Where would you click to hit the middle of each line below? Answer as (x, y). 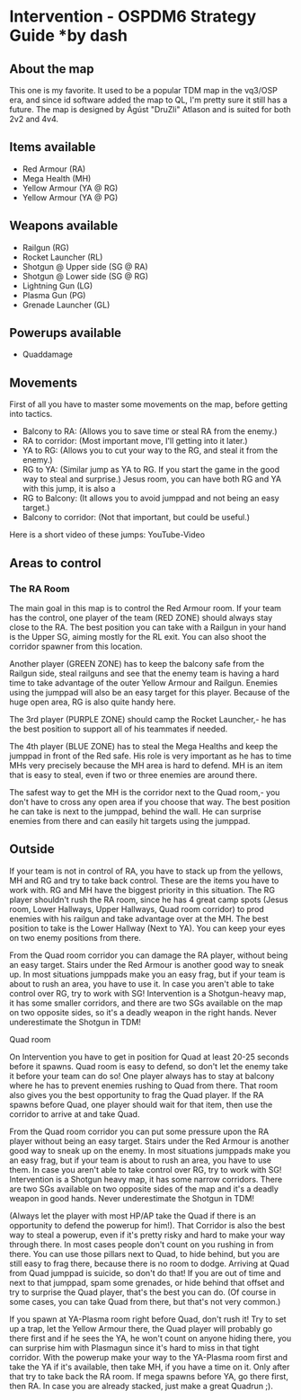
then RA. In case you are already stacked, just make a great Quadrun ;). (142, 1386)
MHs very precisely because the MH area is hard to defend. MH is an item (146, 765)
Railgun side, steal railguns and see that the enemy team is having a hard (144, 673)
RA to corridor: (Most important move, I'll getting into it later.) (135, 441)
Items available (53, 147)
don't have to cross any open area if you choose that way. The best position (150, 802)
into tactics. (31, 414)
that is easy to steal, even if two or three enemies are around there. (133, 775)
